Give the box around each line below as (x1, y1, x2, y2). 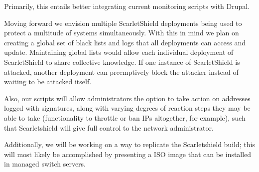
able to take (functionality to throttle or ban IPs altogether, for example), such (4, 112, 246, 123)
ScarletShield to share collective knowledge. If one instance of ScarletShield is (4, 56, 240, 67)
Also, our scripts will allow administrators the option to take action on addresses (4, 93, 251, 103)
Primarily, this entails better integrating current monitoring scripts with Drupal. (4, 1, 250, 11)
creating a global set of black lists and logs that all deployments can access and (4, 37, 246, 47)
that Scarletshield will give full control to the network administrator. (4, 122, 214, 133)
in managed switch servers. (4, 159, 86, 169)
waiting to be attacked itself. (4, 76, 92, 87)
